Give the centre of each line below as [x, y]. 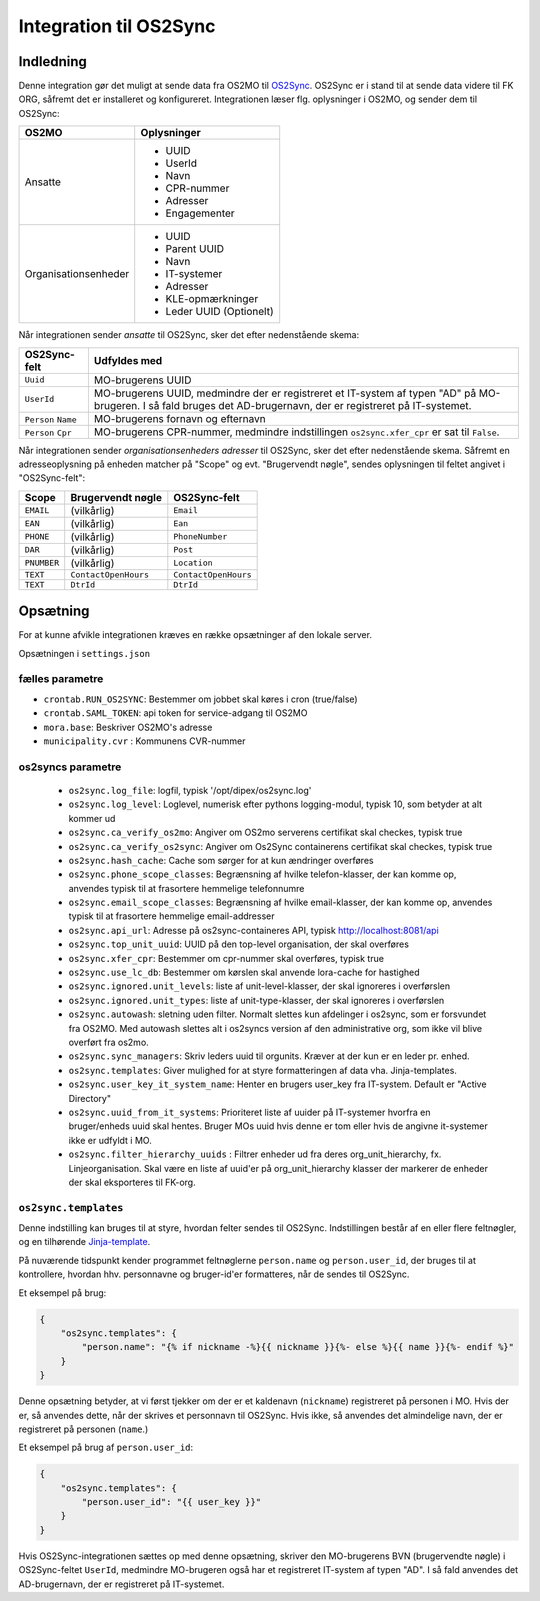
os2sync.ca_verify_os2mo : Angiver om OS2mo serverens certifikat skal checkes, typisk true [265, 832]
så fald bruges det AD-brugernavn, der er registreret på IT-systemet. [310, 405]
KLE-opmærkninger [212, 299]
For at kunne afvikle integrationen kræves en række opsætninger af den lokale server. [195, 635]
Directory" [90, 1098]
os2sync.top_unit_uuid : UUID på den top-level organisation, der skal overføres [239, 944]
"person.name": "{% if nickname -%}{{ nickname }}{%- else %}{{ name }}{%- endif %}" [298, 1347]
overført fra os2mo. [108, 1042]
